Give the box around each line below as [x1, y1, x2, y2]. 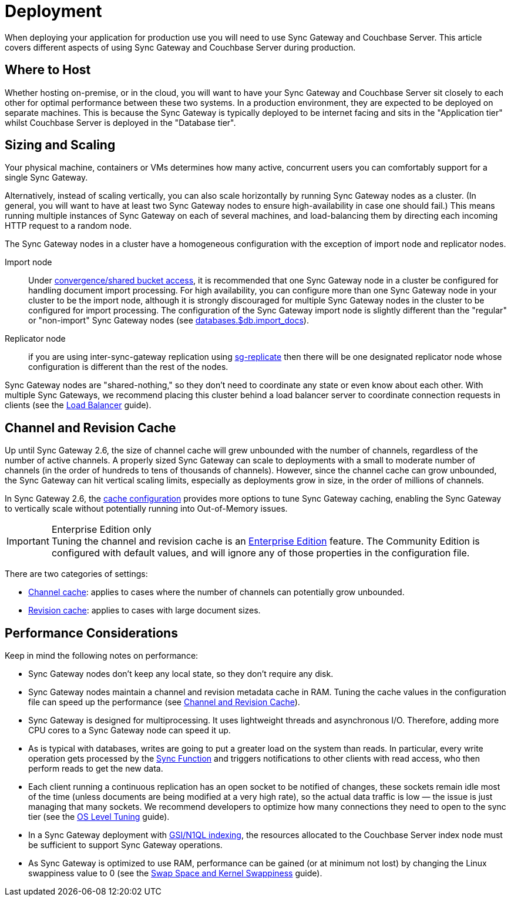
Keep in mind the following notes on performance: [5, 650, 199, 661]
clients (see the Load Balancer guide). [5, 400, 152, 411]
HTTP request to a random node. [5, 221, 132, 231]
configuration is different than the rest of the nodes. [28, 362, 228, 372]
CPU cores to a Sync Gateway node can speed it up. [28, 725, 231, 736]
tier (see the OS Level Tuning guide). [28, 812, 170, 822]
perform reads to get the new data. [28, 763, 163, 774]
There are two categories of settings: [5, 569, 148, 579]
